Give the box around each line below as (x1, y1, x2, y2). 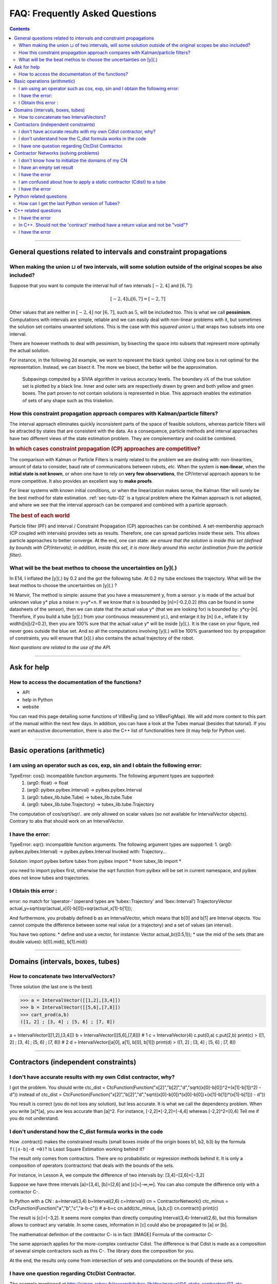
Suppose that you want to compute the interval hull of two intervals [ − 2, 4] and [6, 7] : (9, 282, 193, 289)
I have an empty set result (18, 164, 74, 171)
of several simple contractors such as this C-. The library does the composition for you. (9, 1248, 194, 1254)
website (22, 704, 39, 710)
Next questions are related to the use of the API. (9, 645, 111, 651)
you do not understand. (9, 1115, 59, 1122)
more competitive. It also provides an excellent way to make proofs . (9, 478, 153, 484)
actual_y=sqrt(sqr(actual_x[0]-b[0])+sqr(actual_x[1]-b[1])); (9, 905, 133, 912)
